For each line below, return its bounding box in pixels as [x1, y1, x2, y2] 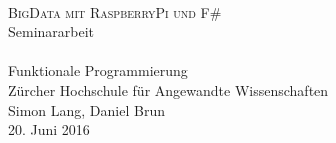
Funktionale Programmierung [8, 60, 188, 81]
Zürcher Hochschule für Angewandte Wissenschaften [8, 79, 329, 100]
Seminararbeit [8, 21, 95, 42]
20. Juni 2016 [8, 119, 90, 140]
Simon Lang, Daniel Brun [8, 99, 165, 120]
